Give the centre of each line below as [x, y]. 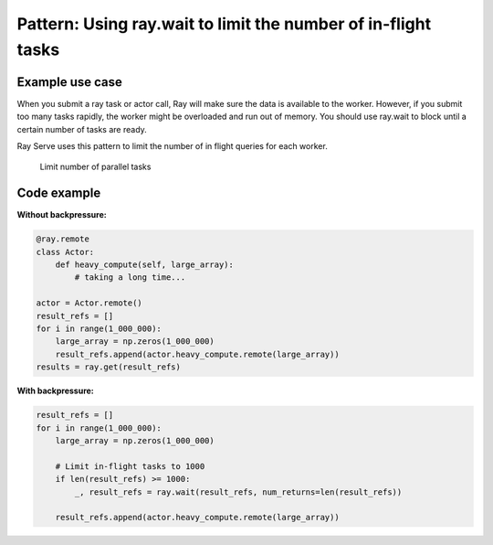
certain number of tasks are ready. [82, 129]
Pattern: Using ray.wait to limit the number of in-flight [224, 24]
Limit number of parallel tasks [95, 167]
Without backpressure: [62, 215]
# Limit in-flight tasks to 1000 [130, 466]
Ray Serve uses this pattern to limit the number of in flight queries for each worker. [172, 146]
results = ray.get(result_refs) [109, 367]
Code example [59, 193]
